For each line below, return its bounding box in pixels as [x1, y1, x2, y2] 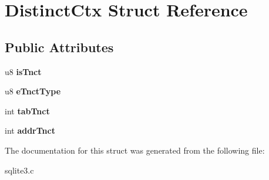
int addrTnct [5, 124, 55, 137]
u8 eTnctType [5, 85, 61, 97]
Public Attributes [5, 38, 114, 56]
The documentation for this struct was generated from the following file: [5, 144, 265, 156]
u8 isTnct [5, 65, 42, 77]
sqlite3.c [5, 164, 34, 176]
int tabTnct [5, 104, 50, 117]
